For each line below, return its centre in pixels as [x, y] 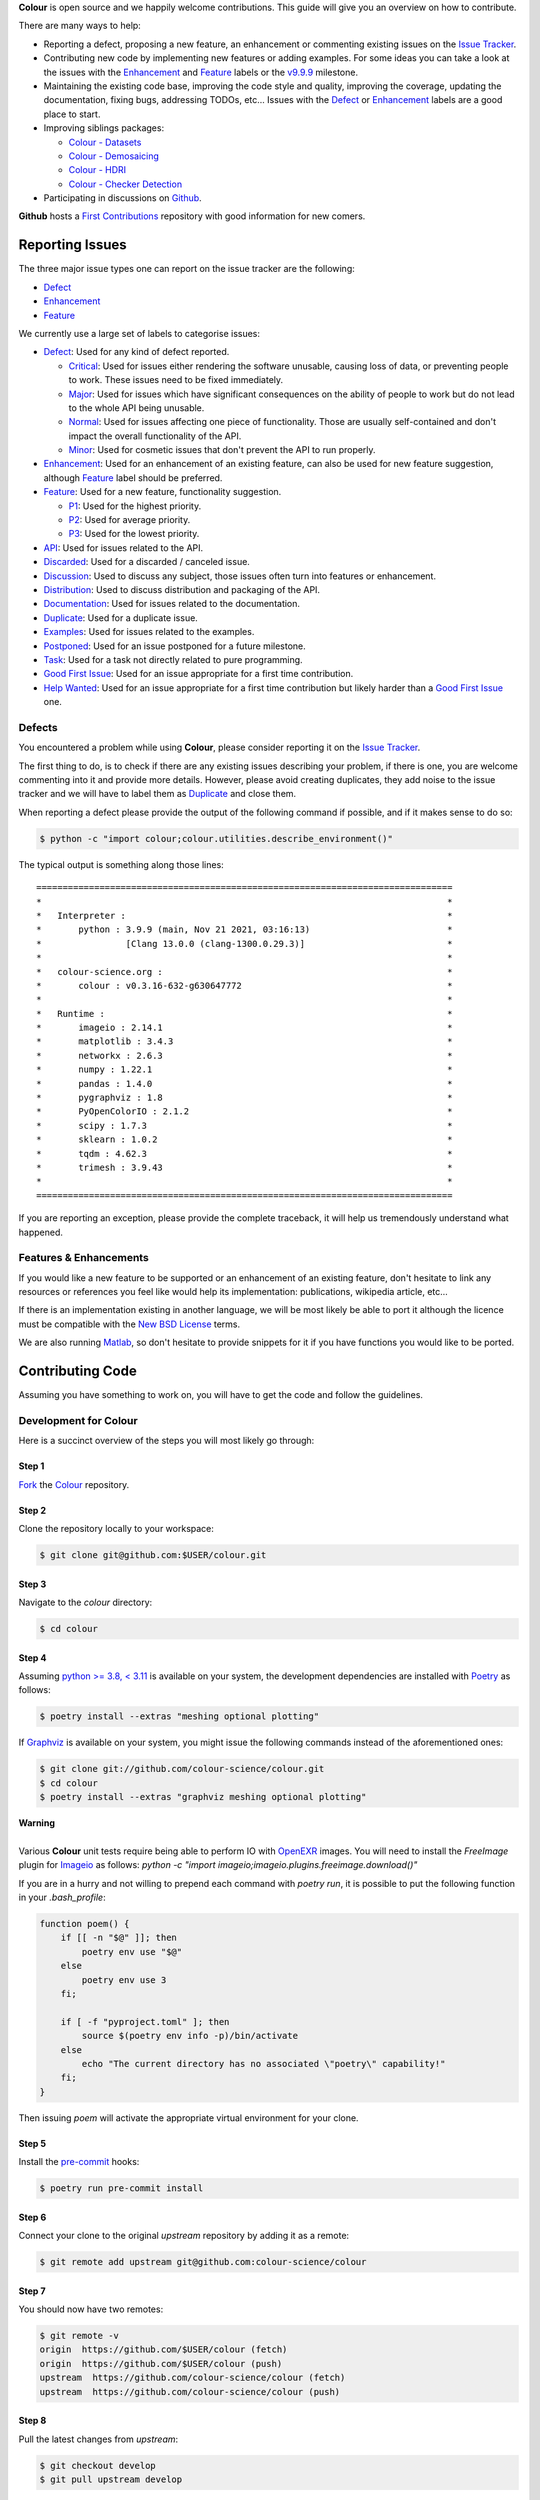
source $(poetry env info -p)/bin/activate [190, 2036]
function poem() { [84, 1924]
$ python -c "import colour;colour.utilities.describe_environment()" [216, 838]
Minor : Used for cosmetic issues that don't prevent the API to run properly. [222, 450]
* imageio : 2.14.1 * [244, 1028]
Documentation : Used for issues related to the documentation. [171, 604]
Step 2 [32, 1510]
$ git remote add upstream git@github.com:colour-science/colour [203, 2262]
